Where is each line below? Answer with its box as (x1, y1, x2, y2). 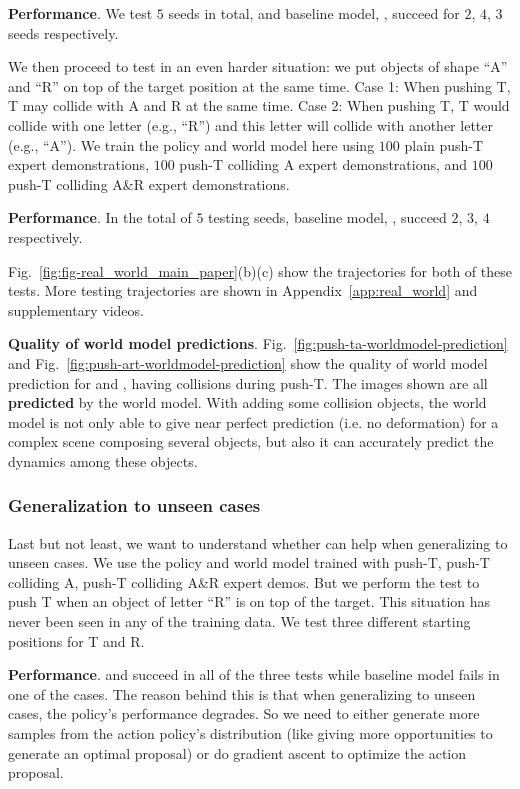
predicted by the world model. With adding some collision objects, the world (8, 392, 487, 413)
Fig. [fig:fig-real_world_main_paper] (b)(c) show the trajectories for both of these (8, 260, 512, 281)
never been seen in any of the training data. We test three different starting (8, 611, 471, 632)
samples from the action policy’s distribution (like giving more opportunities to (8, 723, 493, 744)
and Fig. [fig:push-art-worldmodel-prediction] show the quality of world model (8, 352, 488, 373)
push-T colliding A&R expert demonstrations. (8, 173, 290, 194)
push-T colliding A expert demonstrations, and (179, 154, 468, 175)
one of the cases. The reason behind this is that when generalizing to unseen (8, 683, 476, 704)
